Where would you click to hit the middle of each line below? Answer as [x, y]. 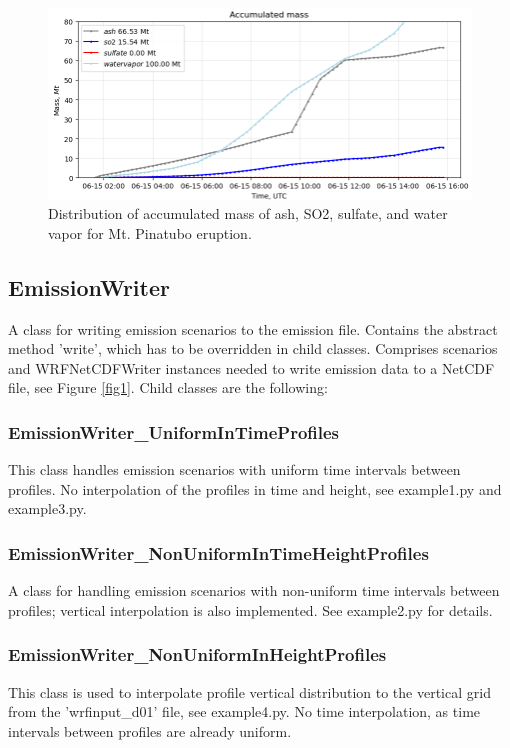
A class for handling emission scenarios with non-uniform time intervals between [254, 590]
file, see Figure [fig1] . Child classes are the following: [168, 387]
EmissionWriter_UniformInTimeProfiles [174, 431]
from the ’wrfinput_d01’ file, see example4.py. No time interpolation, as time [244, 711]
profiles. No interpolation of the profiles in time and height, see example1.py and [255, 488]
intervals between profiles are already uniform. [150, 730]
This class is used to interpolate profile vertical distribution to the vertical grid [249, 691]
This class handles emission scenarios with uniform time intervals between [234, 469]
